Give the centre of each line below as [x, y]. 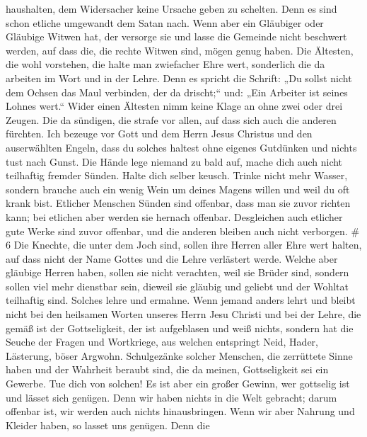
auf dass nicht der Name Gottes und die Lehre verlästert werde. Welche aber [172, 258]
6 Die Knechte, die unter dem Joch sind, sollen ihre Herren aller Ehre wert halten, [184, 245]
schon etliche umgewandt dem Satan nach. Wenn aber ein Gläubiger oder [165, 22]
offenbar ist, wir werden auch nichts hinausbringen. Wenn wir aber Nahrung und [180, 411]
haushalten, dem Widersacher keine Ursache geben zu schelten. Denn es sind [171, 8]
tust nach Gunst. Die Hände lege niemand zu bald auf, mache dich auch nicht [174, 161]
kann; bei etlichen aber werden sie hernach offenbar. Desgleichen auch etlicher [174, 216]
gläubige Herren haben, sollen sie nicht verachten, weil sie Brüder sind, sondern [177, 272]
